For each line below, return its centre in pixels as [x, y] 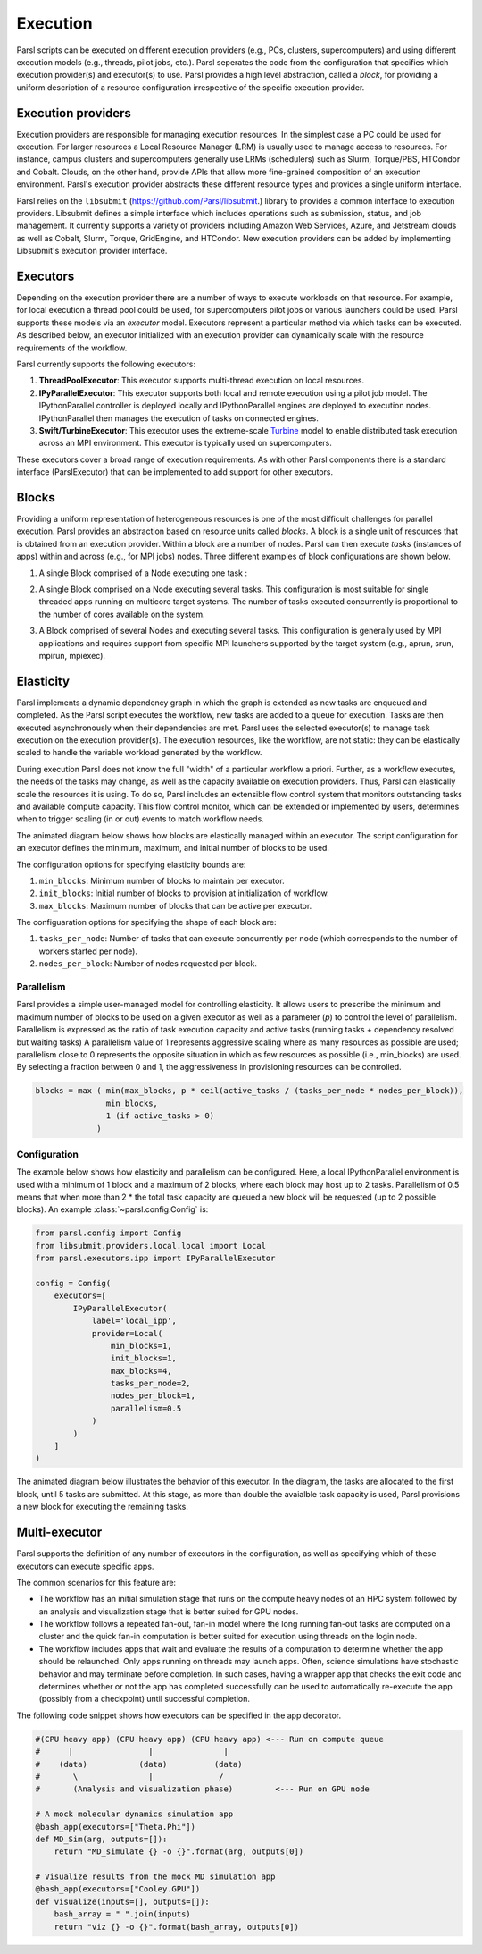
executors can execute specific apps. [85, 1566]
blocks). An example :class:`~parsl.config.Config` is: [112, 1209]
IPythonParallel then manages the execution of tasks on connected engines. [179, 418]
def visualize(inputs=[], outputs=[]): [122, 1901]
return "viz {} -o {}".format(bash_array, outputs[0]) [176, 1927]
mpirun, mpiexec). [72, 655]
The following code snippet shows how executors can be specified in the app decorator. [179, 1715]
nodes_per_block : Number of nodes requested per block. [148, 964]
